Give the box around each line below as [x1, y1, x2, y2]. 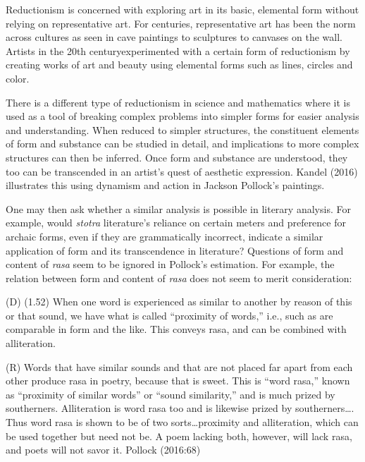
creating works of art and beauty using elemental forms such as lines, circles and [6, 57, 353, 72]
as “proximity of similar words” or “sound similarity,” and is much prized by [6, 387, 335, 401]
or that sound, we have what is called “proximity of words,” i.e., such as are [6, 308, 333, 322]
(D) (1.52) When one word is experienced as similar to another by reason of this [6, 294, 352, 309]
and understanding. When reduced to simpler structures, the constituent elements [6, 122, 359, 137]
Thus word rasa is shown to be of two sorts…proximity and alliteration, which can [6, 415, 359, 430]
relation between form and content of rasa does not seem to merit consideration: [6, 270, 352, 285]
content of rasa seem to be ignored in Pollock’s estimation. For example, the [6, 257, 335, 272]
